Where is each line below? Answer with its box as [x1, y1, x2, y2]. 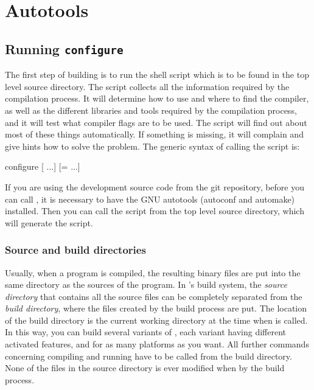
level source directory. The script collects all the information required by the [5, 80, 290, 92]
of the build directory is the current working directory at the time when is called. [5, 313, 308, 326]
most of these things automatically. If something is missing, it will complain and [5, 128, 304, 141]
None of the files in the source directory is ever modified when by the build [5, 361, 285, 374]
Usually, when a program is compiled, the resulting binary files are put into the [5, 266, 301, 279]
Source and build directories [5, 242, 146, 257]
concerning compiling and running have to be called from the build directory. [5, 349, 292, 362]
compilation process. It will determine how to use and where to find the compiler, [5, 92, 309, 105]
